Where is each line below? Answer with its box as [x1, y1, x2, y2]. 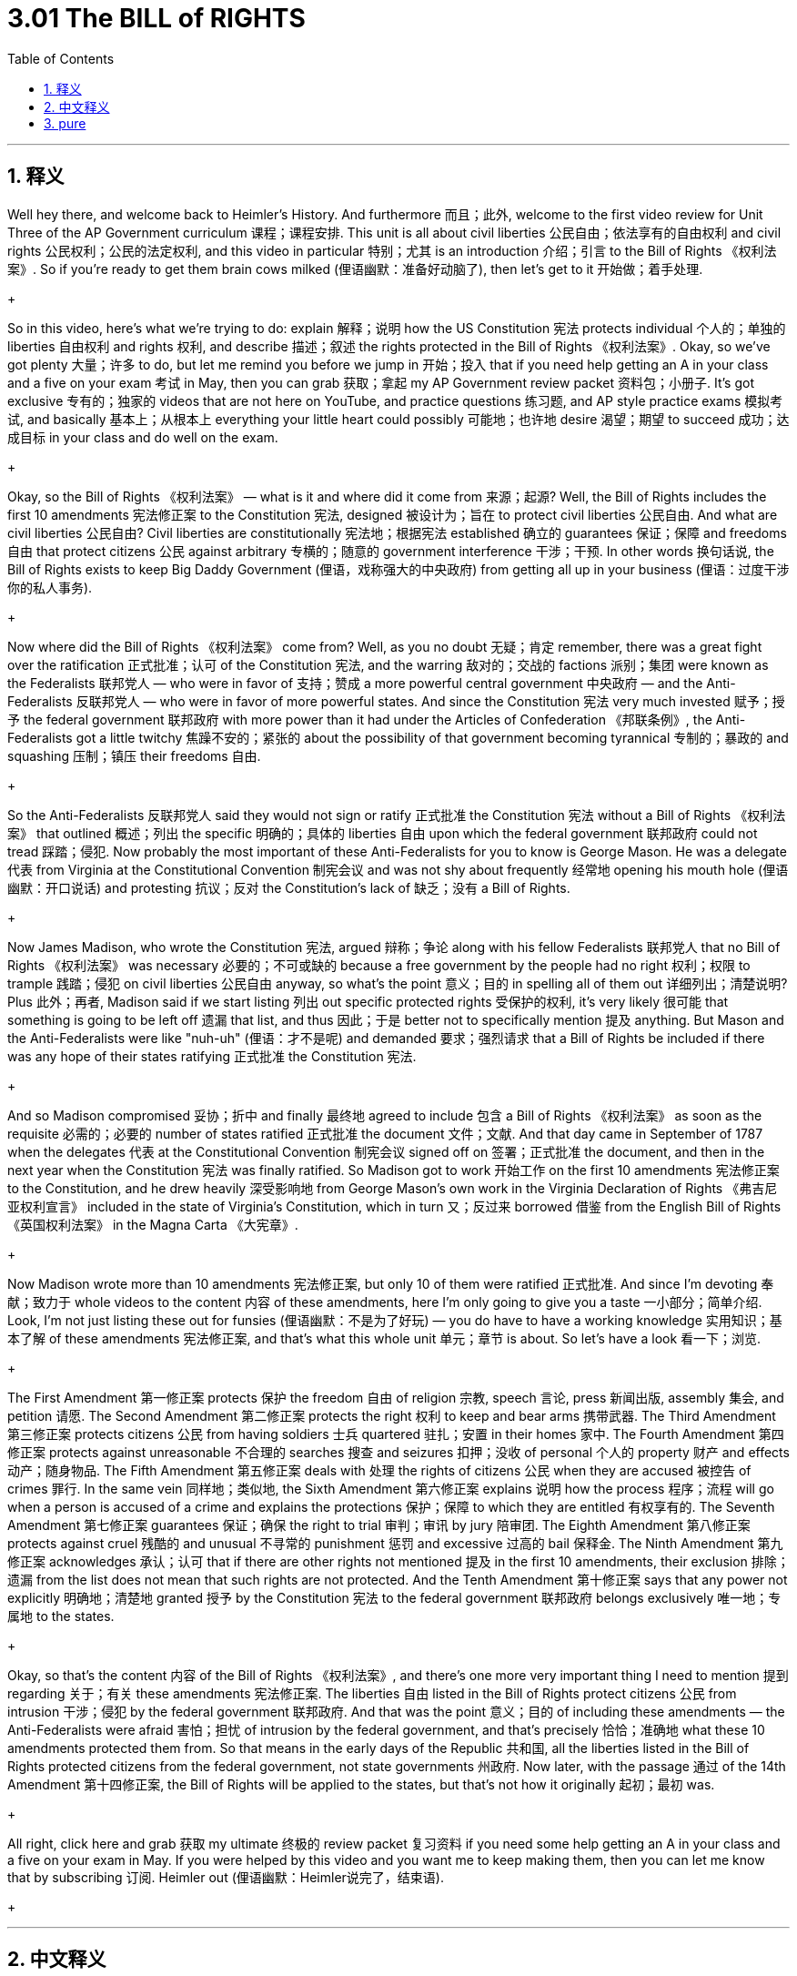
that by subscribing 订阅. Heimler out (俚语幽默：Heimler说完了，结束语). [7, 1869, 444, 1885]
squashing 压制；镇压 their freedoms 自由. [7, 747, 261, 764]
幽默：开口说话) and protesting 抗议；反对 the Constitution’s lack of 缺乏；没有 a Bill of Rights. [7, 879, 570, 896]
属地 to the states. [7, 1607, 115, 1624]
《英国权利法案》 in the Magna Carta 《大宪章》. [7, 1216, 298, 1232]
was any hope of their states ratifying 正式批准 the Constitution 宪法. [7, 1048, 417, 1064]
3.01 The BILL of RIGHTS [7, 3, 306, 34]
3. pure [44, 115, 86, 131]
